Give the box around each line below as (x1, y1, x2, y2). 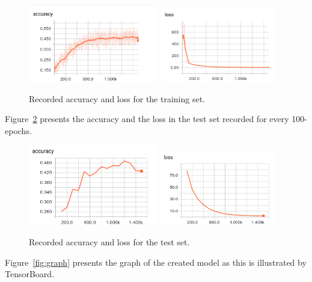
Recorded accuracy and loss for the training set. (29, 92, 206, 105)
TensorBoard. (5, 268, 55, 280)
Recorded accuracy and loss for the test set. (29, 236, 190, 248)
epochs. (5, 124, 32, 136)
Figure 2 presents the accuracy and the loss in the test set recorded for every (5, 112, 289, 125)
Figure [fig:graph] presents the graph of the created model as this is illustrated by (5, 256, 307, 268)
